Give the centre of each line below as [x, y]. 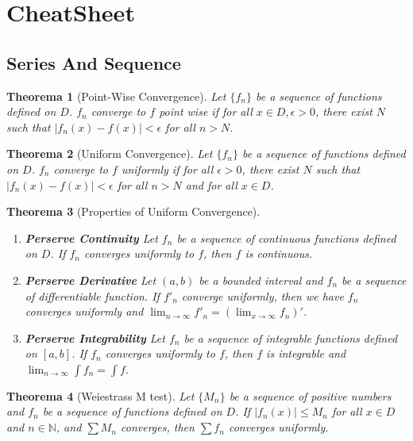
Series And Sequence [94, 62]
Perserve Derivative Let [91, 280]
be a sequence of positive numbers [310, 395]
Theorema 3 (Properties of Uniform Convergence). [133, 211]
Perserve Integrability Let [95, 337]
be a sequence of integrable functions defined [291, 337]
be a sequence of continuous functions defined [286, 238]
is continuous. [279, 253]
